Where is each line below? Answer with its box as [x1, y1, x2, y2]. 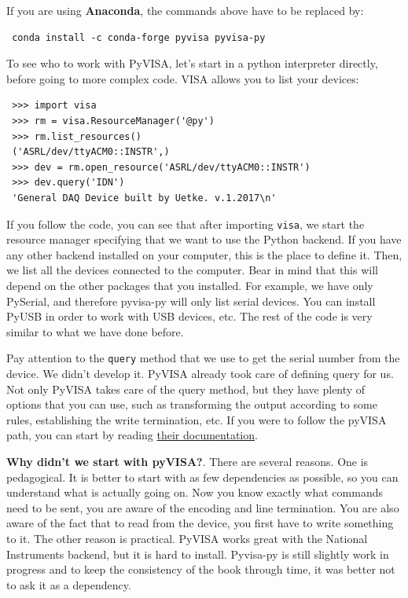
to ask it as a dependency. [6, 576, 131, 592]
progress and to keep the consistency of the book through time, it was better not [6, 561, 395, 578]
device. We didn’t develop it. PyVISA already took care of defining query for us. [6, 365, 394, 381]
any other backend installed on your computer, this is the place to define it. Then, [6, 246, 402, 262]
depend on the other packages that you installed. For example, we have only [6, 277, 373, 293]
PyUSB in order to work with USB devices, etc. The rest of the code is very [6, 308, 373, 325]
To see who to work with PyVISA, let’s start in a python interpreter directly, [6, 55, 378, 72]
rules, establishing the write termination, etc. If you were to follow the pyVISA [6, 411, 387, 427]
